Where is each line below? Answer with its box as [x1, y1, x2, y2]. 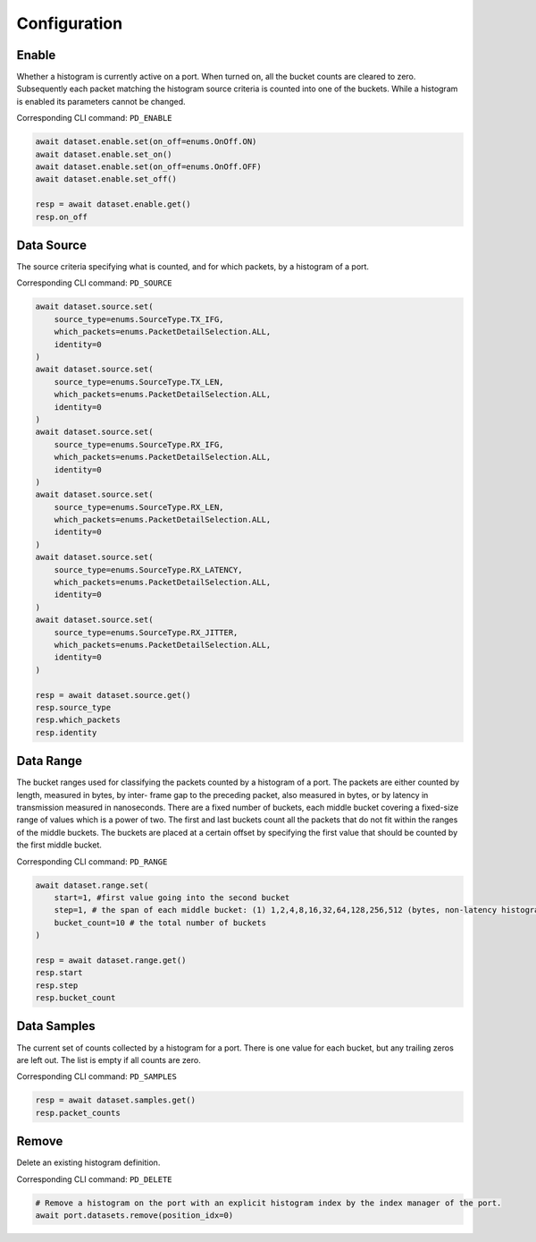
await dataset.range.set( [35, 880, 149, 890]
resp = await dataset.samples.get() [35, 1095, 197, 1105]
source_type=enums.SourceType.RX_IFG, [54, 439, 224, 449]
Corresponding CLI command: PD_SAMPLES [16, 1071, 178, 1082]
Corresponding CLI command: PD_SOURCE [16, 277, 172, 288]
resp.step [35, 980, 79, 991]
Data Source [16, 237, 87, 252]
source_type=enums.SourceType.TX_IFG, [54, 314, 224, 324]
